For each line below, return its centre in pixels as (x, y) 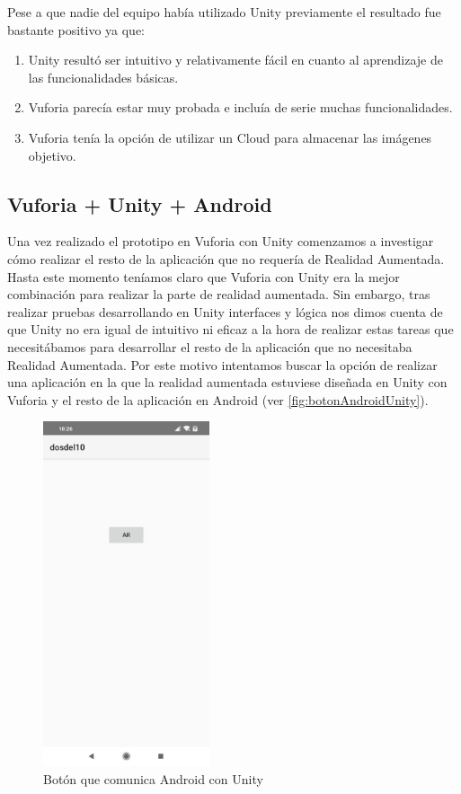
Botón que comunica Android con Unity (153, 778)
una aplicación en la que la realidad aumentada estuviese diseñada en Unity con (227, 382)
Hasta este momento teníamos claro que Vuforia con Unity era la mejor (204, 276)
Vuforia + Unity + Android (140, 203)
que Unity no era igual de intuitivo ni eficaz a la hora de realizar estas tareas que (230, 329)
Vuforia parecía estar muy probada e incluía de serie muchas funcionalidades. (240, 107)
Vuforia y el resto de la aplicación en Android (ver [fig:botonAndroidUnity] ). (218, 399)
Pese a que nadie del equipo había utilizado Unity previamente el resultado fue (224, 12)
